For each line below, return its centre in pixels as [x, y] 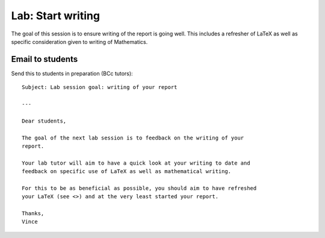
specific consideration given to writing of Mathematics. [79, 41]
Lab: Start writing [56, 16]
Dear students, [44, 121]
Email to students [45, 59]
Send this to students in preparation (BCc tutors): [72, 73]
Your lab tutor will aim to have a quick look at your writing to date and [136, 163]
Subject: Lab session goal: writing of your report [100, 87]
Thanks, [33, 214]
